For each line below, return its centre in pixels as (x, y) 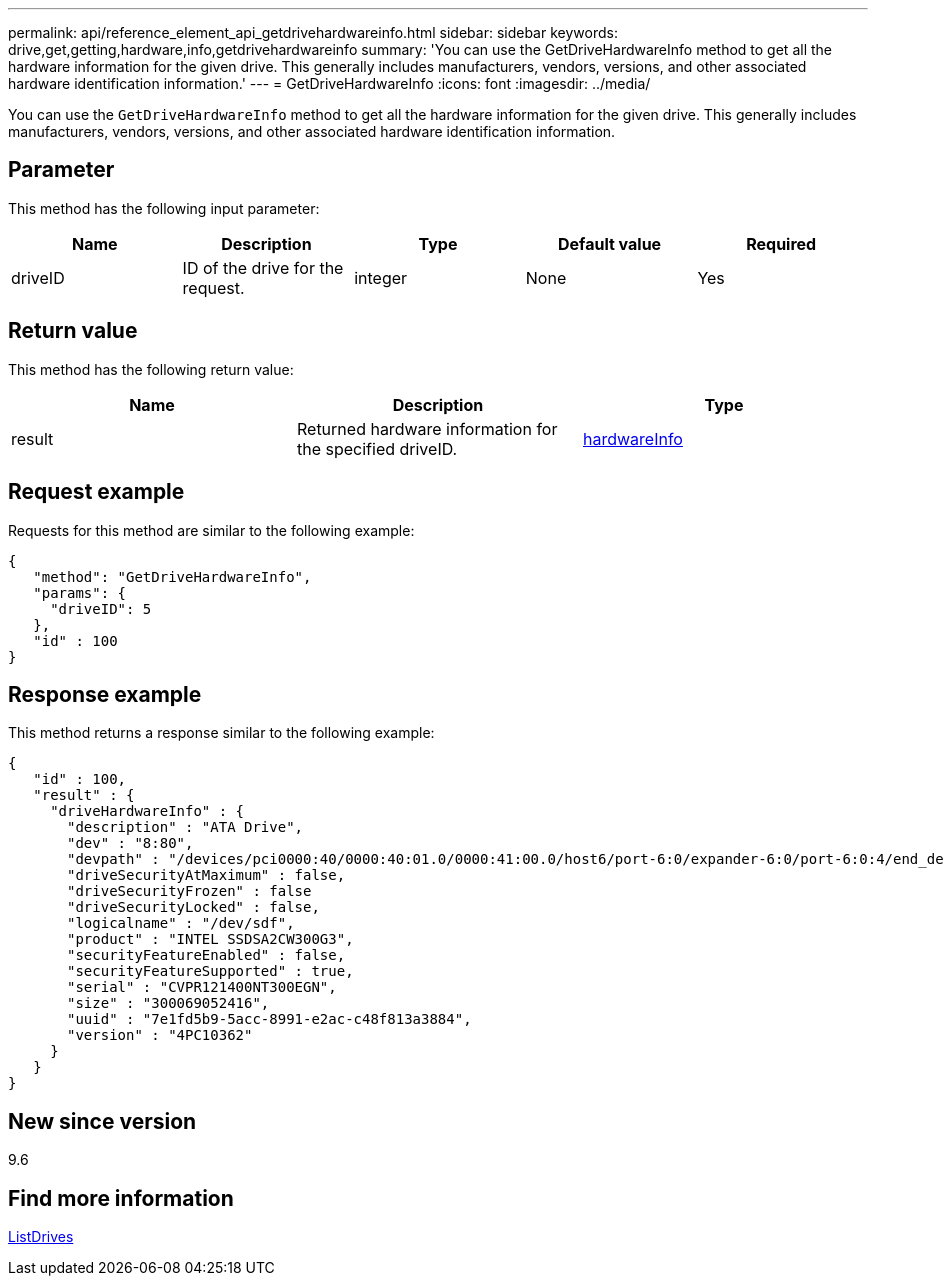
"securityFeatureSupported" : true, (210, 971)
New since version (102, 1121)
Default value (609, 243)
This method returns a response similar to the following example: (221, 733)
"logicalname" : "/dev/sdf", (181, 923)
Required (781, 243)
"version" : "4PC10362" (160, 1035)
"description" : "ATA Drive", (185, 827)
